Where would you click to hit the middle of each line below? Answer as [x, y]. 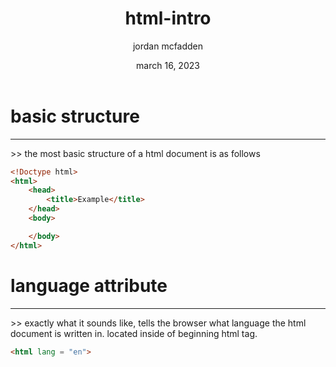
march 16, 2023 [168, 65]
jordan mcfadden [168, 46]
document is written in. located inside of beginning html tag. [134, 333]
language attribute [89, 285]
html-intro [168, 18]
